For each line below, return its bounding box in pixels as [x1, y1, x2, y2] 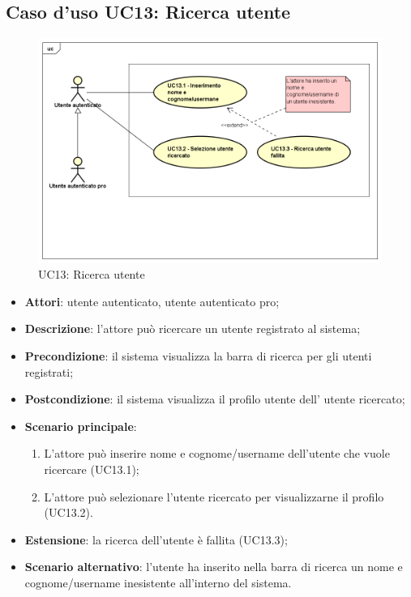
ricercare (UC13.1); [44, 460, 139, 477]
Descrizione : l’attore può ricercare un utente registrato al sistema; [24, 320, 361, 337]
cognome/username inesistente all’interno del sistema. [24, 574, 292, 591]
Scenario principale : [24, 417, 137, 434]
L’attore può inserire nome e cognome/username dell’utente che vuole [44, 445, 390, 462]
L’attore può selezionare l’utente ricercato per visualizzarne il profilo [44, 488, 384, 505]
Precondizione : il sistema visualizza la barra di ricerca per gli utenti [24, 347, 372, 364]
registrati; [24, 363, 74, 380]
